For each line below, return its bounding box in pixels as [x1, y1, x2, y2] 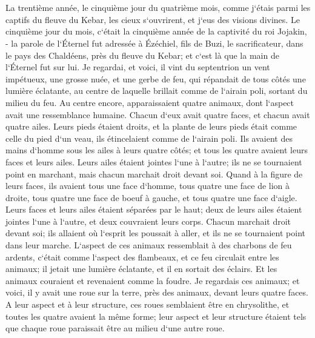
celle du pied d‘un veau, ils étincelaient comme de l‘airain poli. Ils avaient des [5, 131, 293, 144]
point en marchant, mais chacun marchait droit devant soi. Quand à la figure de [5, 167, 303, 180]
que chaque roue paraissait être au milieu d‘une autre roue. [5, 322, 225, 334]
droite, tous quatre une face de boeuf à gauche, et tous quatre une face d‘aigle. [5, 191, 297, 204]
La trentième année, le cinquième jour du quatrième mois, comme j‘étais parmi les [5, 1, 311, 14]
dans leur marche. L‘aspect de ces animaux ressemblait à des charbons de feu [5, 239, 292, 251]
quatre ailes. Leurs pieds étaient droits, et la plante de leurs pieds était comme [5, 120, 297, 133]
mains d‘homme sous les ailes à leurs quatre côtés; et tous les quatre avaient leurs [5, 144, 308, 156]
